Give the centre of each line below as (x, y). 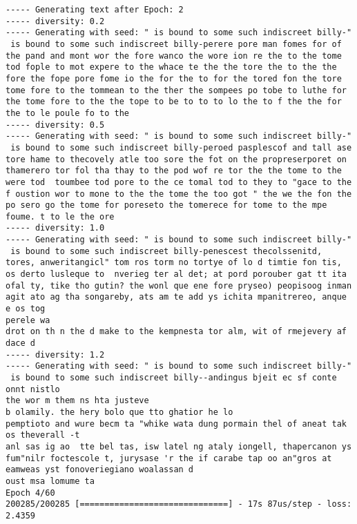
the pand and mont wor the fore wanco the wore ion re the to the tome (174, 56)
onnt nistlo (33, 389)
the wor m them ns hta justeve (77, 401)
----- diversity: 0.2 (55, 21)
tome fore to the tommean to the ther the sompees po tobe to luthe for (176, 90)
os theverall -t (43, 435)
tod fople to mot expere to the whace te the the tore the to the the (171, 67)
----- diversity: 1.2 (55, 355)
